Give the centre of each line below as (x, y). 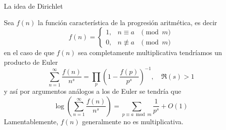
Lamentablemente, (31, 122)
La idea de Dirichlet (33, 6)
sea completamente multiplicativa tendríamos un (150, 52)
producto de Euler (31, 62)
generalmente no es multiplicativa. (133, 122)
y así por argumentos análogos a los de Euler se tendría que (93, 91)
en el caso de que (29, 52)
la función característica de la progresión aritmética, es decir (128, 22)
